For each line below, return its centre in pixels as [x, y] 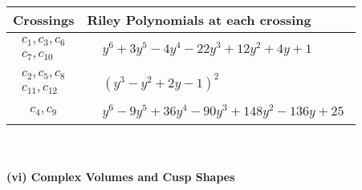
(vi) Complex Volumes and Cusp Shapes [121, 177]
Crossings [44, 20]
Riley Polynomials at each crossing [199, 20]
